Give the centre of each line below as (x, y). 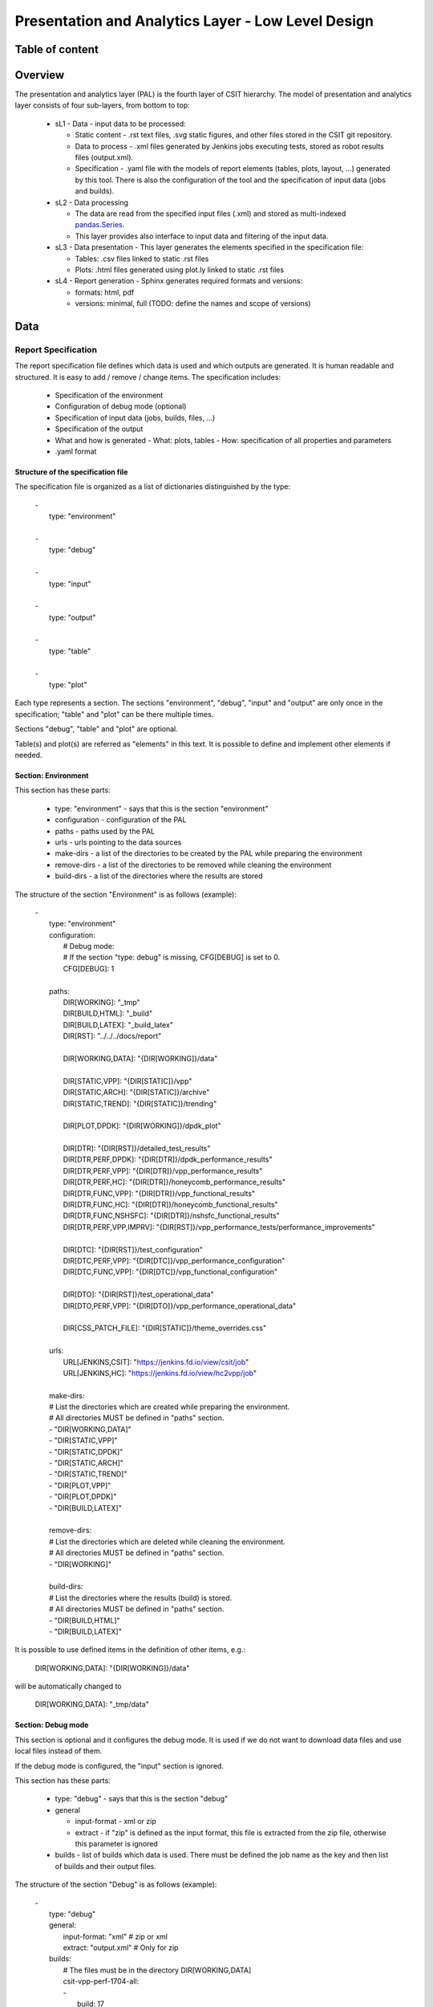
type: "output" (73, 617)
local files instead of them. (59, 1751)
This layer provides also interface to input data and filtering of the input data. (202, 236)
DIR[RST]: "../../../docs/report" (112, 1036)
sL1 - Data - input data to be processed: (120, 124)
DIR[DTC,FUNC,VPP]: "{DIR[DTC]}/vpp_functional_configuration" (170, 1272)
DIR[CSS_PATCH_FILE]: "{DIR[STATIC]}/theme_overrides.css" (165, 1328)
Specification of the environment (109, 395)
